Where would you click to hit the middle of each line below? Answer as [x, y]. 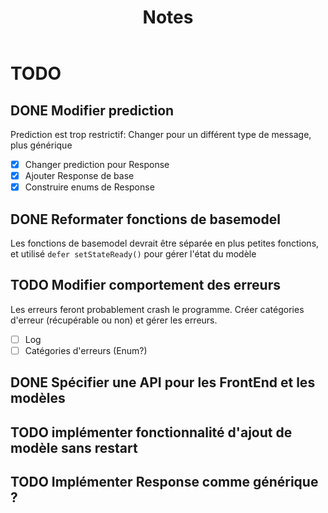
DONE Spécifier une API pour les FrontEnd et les [163, 382]
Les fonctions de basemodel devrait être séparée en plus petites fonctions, [165, 243]
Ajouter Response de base [79, 176]
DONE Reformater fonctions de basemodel [145, 219]
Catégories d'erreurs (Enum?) [86, 350]
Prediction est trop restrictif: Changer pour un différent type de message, [161, 134]
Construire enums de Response [89, 187]
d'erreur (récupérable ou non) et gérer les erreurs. [114, 320]
